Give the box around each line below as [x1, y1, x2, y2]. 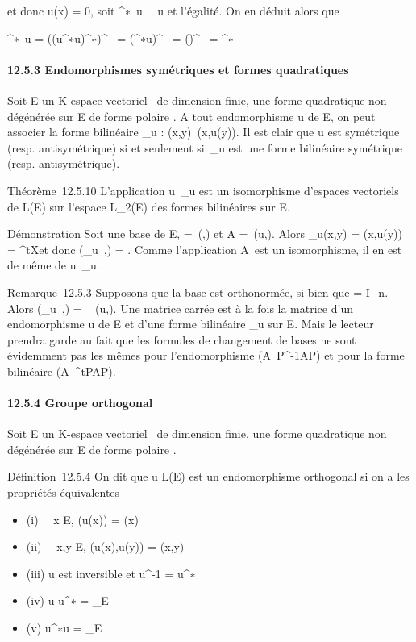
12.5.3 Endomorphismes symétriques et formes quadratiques [7, 60, 349, 77]
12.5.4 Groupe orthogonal [7, 394, 153, 411]
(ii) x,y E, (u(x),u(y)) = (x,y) [26, 538, 185, 555]
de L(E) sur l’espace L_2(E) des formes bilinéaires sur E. [7, 198, 290, 215]
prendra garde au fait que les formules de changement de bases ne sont [7, 331, 356, 348]
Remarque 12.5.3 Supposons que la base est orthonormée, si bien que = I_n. [7, 283, 389, 300]
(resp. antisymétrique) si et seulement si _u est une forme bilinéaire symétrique [7, 139, 402, 156]
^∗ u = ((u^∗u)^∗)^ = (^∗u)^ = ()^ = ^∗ [7, 29, 234, 46]
